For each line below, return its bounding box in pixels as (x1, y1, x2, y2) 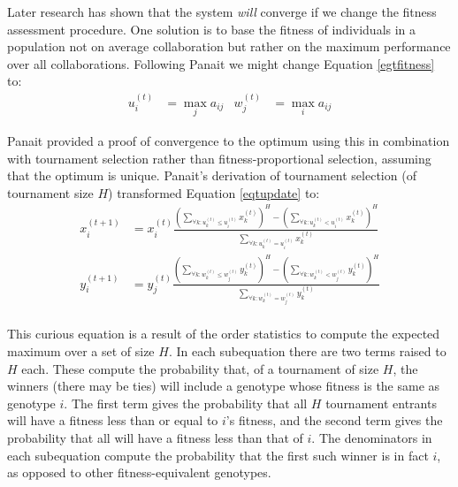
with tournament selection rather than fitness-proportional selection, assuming (7, 148, 431, 167)
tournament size (7, 183, 94, 202)
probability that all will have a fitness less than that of (7, 428, 303, 446)
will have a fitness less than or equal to (7, 411, 218, 430)
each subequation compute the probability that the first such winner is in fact (7, 445, 429, 464)
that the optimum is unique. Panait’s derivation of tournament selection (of (7, 166, 416, 185)
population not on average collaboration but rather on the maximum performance (7, 37, 451, 56)
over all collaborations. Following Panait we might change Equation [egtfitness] (7, 54, 435, 72)
